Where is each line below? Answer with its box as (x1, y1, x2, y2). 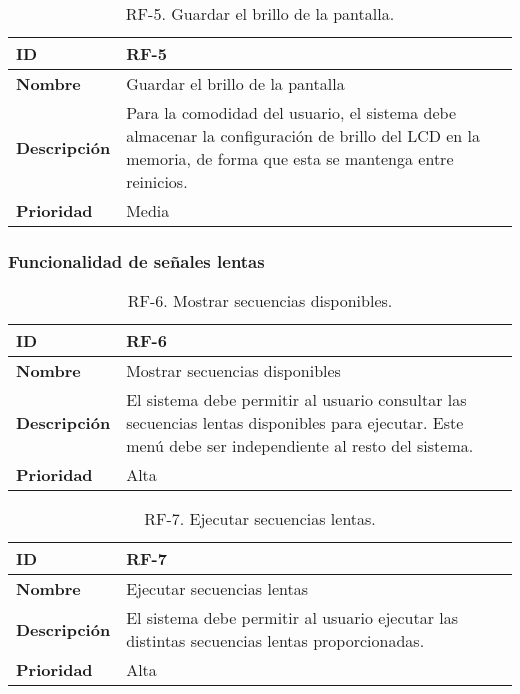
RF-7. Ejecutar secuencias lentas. (144, 507, 376, 531)
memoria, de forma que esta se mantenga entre (126, 147, 454, 170)
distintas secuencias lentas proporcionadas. (126, 629, 425, 653)
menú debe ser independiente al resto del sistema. (126, 434, 474, 458)
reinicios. (126, 170, 188, 193)
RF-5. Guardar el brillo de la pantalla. (125, 2, 395, 25)
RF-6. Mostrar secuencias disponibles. (127, 289, 393, 313)
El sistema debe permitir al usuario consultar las (126, 388, 467, 412)
